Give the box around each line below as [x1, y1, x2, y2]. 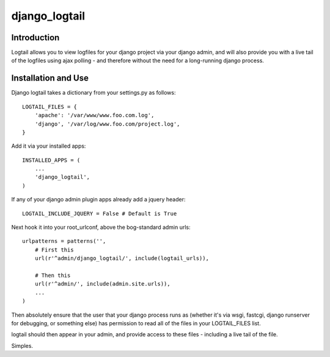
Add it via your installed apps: [11, 142, 86, 150]
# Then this [34, 272, 71, 279]
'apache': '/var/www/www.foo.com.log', [34, 112, 155, 119]
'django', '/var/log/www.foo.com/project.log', [34, 120, 180, 128]
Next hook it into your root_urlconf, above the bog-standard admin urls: [11, 223, 191, 231]
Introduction [11, 32, 60, 43]
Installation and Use [11, 73, 89, 84]
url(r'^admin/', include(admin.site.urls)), [34, 281, 170, 287]
